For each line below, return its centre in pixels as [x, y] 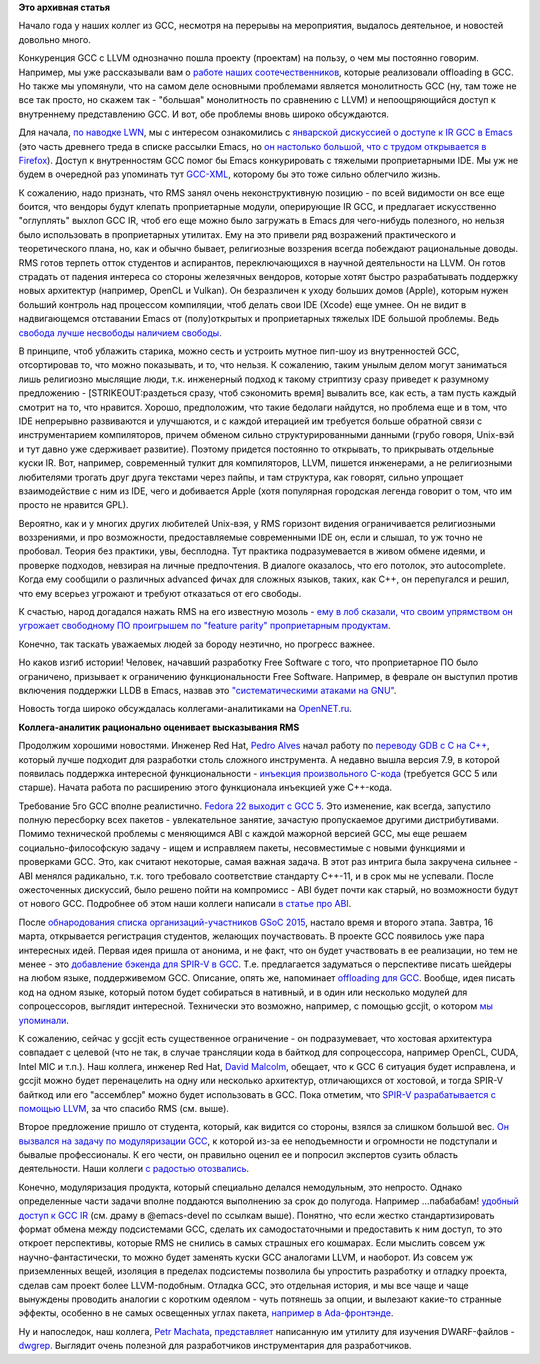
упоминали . [44, 1020]
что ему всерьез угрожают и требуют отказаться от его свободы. [160, 593]
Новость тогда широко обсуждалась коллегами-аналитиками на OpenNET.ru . [185, 709]
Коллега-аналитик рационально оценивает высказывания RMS [159, 727]
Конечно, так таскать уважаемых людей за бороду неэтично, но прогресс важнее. [196, 644]
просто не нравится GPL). [73, 505]
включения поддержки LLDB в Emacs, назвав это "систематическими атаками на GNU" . [207, 690]
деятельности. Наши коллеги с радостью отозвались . [134, 1169]
